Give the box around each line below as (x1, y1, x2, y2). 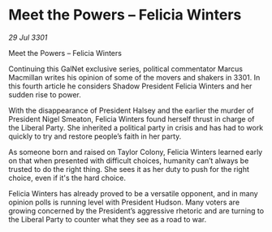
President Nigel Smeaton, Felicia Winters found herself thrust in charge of (8, 114, 255, 123)
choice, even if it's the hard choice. (8, 173, 126, 183)
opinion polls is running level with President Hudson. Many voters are (8, 197, 240, 207)
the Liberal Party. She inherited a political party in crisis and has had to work (8, 122, 264, 132)
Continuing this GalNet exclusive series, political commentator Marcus (8, 63, 244, 74)
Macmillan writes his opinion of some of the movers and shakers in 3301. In (8, 72, 261, 82)
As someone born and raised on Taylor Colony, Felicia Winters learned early (8, 147, 263, 157)
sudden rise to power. (8, 89, 81, 99)
